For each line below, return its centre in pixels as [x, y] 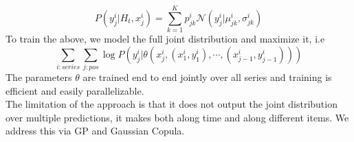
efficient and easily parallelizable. [75, 90]
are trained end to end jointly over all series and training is [207, 77]
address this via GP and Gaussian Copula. [95, 131]
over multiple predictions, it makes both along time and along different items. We [177, 117]
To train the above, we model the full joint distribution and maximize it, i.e [165, 39]
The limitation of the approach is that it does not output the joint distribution [172, 104]
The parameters [39, 77]
